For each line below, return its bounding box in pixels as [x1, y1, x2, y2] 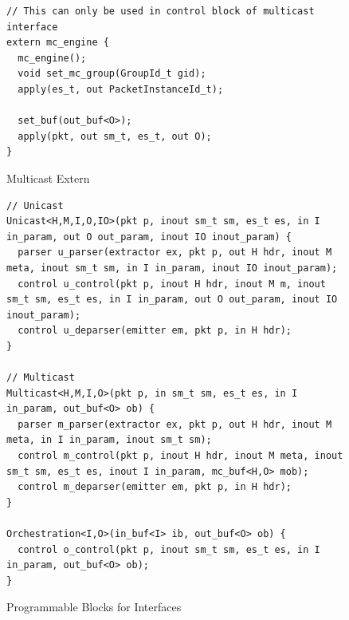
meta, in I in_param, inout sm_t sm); [6, 434, 212, 446]
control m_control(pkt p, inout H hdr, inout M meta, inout [18, 450, 343, 462]
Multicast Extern [6, 169, 90, 186]
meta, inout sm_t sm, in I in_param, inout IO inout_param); [6, 262, 338, 274]
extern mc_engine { [6, 37, 109, 49]
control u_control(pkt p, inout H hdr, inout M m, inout [18, 278, 326, 290]
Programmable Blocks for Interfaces [6, 598, 182, 615]
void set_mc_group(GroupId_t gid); [18, 68, 206, 80]
